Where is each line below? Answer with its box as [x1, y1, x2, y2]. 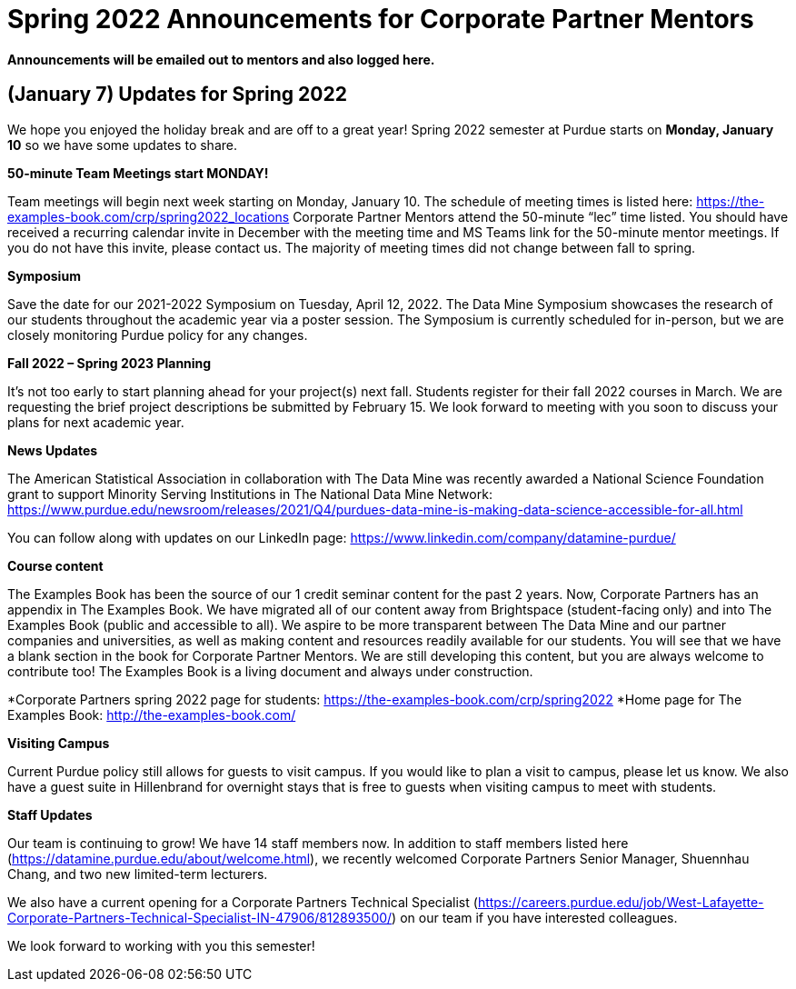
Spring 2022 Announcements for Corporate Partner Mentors [7, 4, 754, 35]
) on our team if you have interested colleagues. [392, 909, 678, 925]
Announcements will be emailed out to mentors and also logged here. [7, 51, 435, 67]
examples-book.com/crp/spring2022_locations [7, 208, 290, 225]
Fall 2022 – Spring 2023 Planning [7, 355, 212, 371]
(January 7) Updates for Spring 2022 [7, 83, 347, 106]
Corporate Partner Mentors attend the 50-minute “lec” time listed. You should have [293, 208, 789, 225]
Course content [7, 557, 104, 574]
